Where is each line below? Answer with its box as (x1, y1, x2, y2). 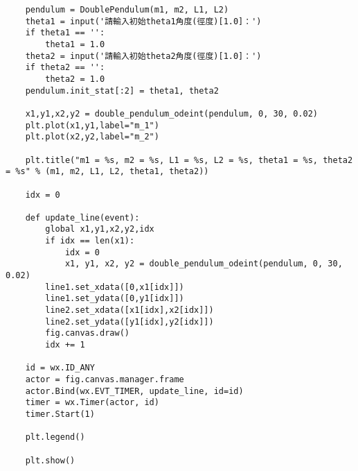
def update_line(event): (25, 212, 140, 223)
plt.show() (25, 455, 75, 465)
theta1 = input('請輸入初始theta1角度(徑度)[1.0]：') (25, 16, 262, 26)
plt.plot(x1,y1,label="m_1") (25, 120, 159, 130)
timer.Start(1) (25, 409, 95, 419)
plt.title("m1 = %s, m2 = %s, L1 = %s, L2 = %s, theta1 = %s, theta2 (25, 155, 353, 165)
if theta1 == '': (25, 28, 105, 38)
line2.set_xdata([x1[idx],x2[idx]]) (45, 305, 214, 316)
